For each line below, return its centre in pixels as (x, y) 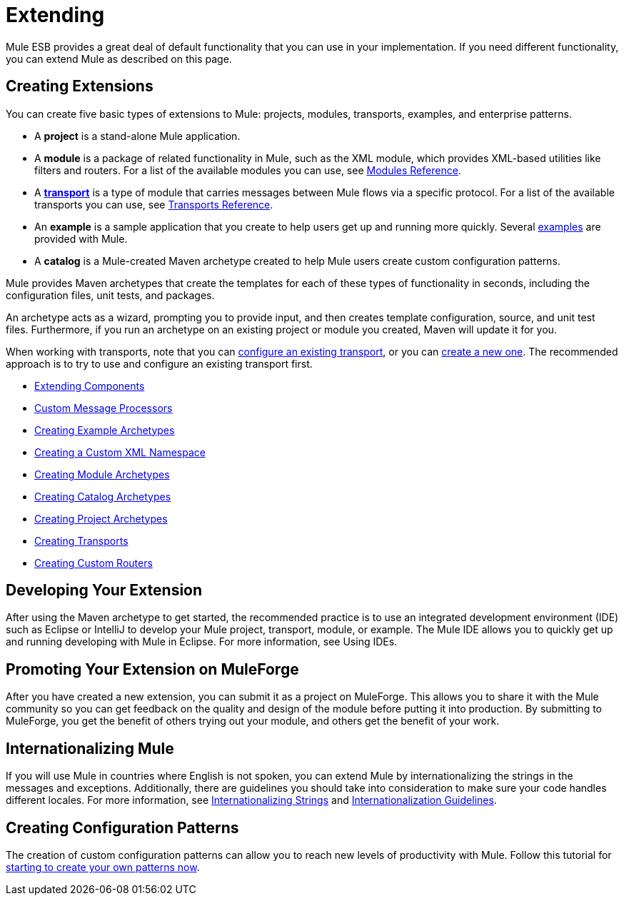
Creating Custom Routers (94, 563)
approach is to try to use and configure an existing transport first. (159, 363)
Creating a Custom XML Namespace (120, 452)
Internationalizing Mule (90, 748)
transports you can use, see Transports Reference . (154, 204)
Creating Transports (81, 540)
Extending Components (90, 386)
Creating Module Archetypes (102, 474)
